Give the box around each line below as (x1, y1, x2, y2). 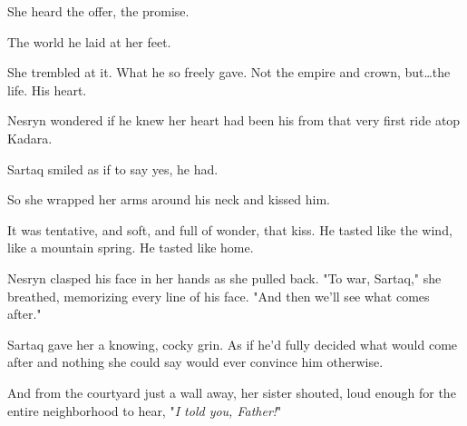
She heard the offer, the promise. (7, 2, 190, 20)
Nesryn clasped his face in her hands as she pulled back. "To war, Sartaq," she (7, 268, 442, 287)
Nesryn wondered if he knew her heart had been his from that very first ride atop (7, 111, 461, 130)
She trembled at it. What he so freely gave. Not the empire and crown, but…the (7, 63, 451, 82)
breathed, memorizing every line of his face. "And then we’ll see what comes (7, 286, 430, 305)
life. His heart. (7, 80, 87, 99)
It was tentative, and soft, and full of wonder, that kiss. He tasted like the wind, (7, 220, 452, 239)
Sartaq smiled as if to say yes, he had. (7, 159, 219, 178)
